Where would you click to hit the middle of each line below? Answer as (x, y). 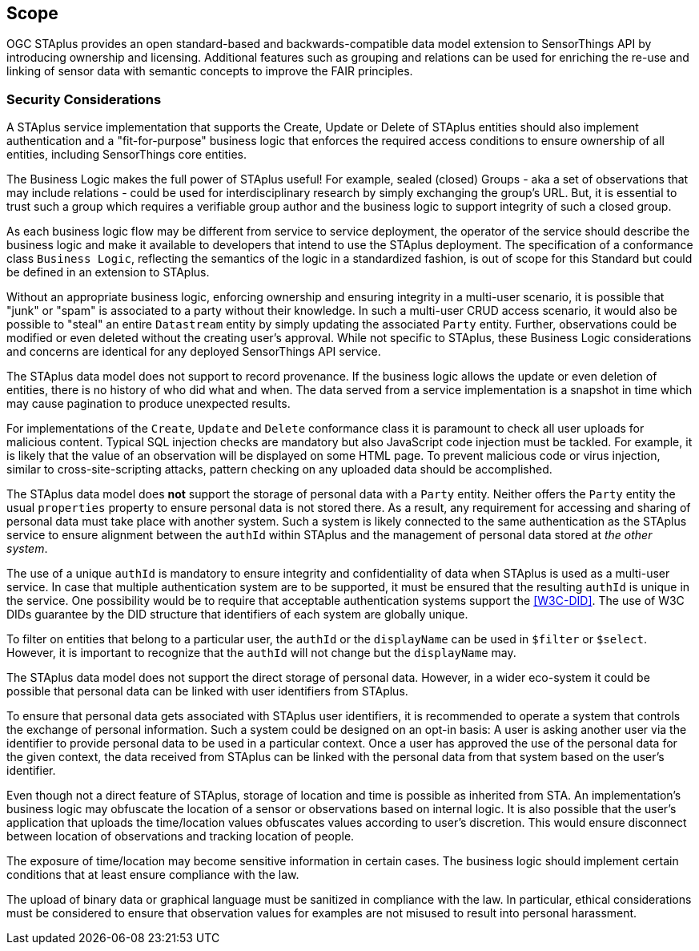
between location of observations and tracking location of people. (181, 836)
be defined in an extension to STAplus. (108, 272)
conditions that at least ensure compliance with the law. (153, 875)
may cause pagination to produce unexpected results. (149, 404)
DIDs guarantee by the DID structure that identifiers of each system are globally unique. (237, 615)
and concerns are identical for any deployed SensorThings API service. (194, 352)
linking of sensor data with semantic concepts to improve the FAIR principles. (210, 71)
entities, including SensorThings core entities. (127, 155)
